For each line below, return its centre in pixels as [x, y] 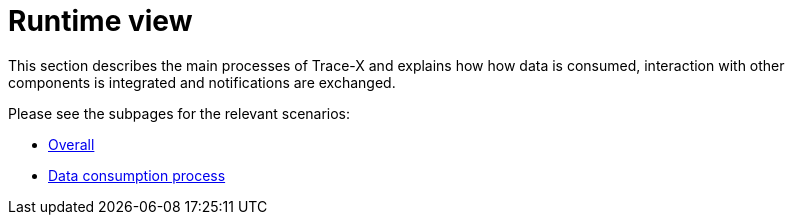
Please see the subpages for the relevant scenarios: [179, 113]
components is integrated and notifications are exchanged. [202, 82]
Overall [71, 144]
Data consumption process [137, 175]
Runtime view [100, 21]
